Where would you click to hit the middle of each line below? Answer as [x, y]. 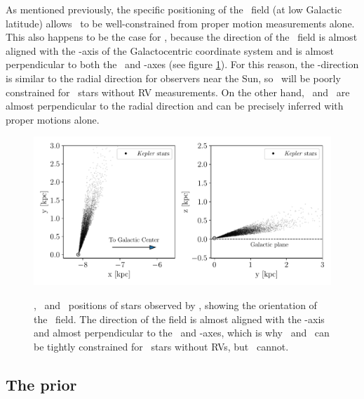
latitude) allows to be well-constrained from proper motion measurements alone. [180, 23]
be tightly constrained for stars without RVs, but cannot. [161, 346]
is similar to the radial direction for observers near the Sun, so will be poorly [173, 78]
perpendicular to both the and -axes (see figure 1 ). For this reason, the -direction [182, 64]
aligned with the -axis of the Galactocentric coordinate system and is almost [170, 50]
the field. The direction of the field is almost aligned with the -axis [179, 319]
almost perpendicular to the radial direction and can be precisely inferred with [175, 106]
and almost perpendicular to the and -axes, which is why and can [182, 333]
